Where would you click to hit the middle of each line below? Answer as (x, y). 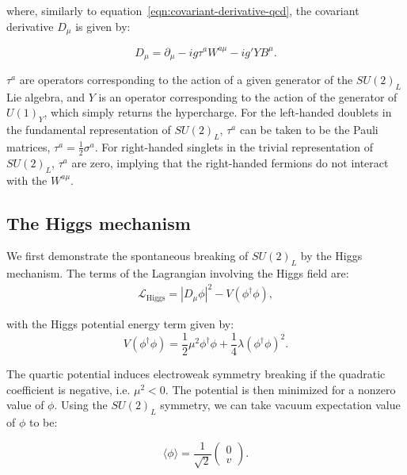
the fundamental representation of (89, 130)
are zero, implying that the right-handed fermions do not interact (230, 162)
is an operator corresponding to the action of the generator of (248, 96)
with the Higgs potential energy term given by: (120, 324)
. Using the (81, 405)
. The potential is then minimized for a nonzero (280, 389)
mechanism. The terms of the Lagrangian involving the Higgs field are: (178, 273)
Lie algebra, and (46, 96)
